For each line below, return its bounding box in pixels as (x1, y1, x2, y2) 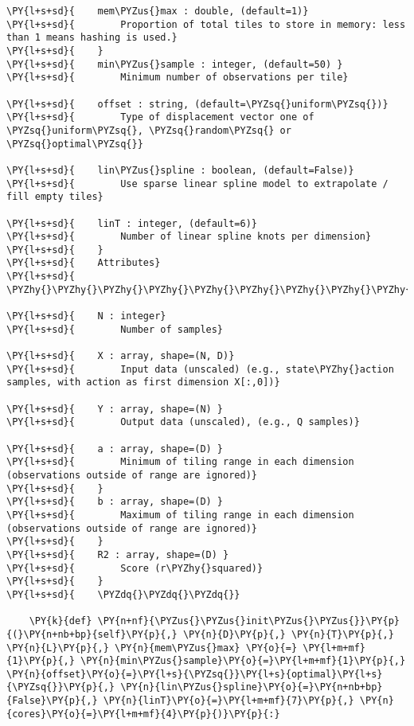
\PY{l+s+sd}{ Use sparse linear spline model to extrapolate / (6, 178, 389, 189)
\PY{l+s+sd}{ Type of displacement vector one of (6, 111, 314, 123)
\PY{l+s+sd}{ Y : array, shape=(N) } (6, 403, 224, 415)
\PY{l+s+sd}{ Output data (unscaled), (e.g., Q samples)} (6, 416, 360, 428)
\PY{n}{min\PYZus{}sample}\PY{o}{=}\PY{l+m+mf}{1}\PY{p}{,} (80, 655, 406, 667)
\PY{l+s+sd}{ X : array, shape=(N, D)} (6, 350, 235, 362)
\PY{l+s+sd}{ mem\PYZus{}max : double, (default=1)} (6, 6, 309, 17)
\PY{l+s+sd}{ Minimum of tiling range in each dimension (6, 456, 354, 468)
